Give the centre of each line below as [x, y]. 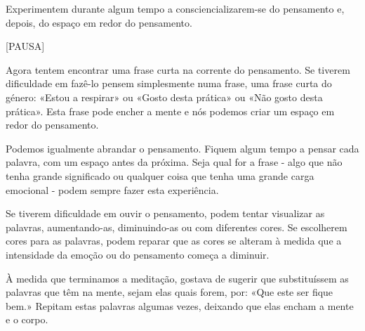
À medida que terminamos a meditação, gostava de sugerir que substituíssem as [177, 278]
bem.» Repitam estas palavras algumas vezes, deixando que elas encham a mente [180, 305]
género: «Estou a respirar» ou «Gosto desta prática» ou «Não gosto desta [164, 97]
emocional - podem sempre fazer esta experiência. [112, 189]
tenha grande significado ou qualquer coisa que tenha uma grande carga [160, 175]
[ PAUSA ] [25, 46]
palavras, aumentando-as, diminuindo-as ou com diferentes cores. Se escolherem [177, 227]
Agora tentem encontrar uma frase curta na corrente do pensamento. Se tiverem [178, 69]
